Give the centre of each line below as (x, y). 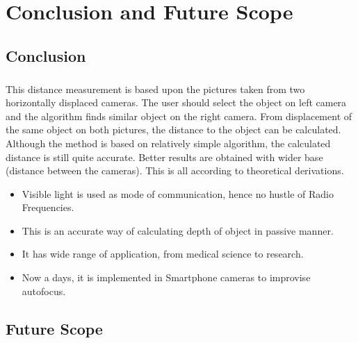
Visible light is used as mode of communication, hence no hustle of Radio (178, 193)
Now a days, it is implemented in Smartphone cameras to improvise (166, 277)
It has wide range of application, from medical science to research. (163, 254)
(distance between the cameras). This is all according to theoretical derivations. (175, 170)
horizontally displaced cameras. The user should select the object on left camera (176, 102)
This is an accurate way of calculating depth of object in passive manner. (178, 230)
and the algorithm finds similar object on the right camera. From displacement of (179, 116)
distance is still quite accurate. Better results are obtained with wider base (164, 157)
